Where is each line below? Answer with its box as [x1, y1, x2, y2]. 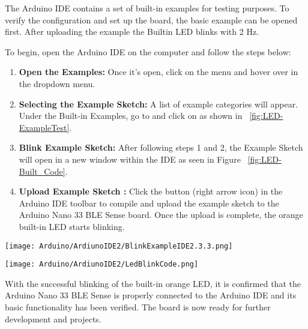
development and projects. [5, 312, 101, 325]
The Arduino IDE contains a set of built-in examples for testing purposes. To [5, 2, 289, 14]
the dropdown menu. [19, 77, 95, 89]
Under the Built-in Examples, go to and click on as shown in [19, 109, 243, 122]
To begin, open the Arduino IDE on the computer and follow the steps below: [5, 45, 291, 58]
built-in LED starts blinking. [19, 220, 125, 232]
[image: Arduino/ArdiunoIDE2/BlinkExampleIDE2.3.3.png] [5, 241, 233, 250]
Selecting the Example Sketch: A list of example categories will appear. [19, 97, 298, 110]
